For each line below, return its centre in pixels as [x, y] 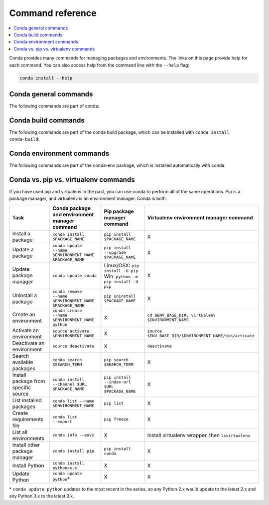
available [23, 362]
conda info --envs [73, 435]
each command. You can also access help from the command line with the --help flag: [99, 65]
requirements [28, 419]
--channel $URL [70, 384]
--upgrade [115, 252]
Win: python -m [121, 276]
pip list [114, 403]
